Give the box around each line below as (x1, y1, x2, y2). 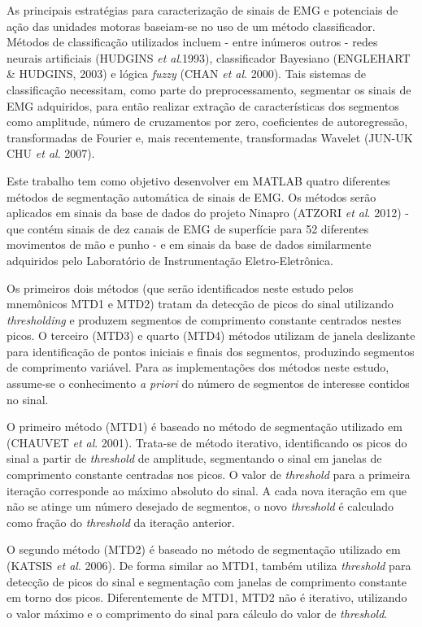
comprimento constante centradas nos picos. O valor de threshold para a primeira (7, 466, 411, 483)
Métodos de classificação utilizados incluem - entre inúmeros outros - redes (7, 33, 378, 50)
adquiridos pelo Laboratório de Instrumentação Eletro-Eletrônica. (7, 251, 333, 268)
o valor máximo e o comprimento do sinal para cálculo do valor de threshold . (7, 604, 388, 621)
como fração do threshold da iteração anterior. (7, 513, 235, 530)
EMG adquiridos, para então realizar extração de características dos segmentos (7, 97, 399, 114)
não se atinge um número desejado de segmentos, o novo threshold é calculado (7, 498, 394, 515)
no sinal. (7, 390, 49, 407)
